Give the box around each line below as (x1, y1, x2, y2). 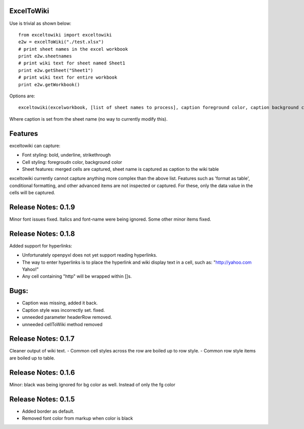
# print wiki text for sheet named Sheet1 (18, 60, 126, 66)
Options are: (9, 93, 35, 99)
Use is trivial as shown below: (9, 20, 71, 26)
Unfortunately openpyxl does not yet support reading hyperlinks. (22, 252, 158, 258)
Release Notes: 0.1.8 (9, 229, 75, 238)
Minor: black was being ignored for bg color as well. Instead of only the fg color (9, 381, 176, 387)
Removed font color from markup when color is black (22, 415, 133, 421)
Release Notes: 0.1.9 (9, 203, 75, 211)
